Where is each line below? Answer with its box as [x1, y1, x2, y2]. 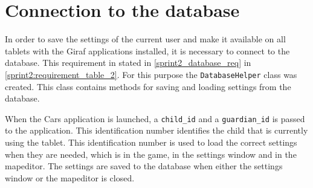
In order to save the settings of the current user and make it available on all [5, 33, 286, 45]
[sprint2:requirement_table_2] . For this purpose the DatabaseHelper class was [5, 68, 297, 80]
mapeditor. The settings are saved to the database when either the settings [5, 160, 283, 172]
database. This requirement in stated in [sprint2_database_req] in [5, 56, 251, 69]
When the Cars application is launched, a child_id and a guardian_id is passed [5, 112, 305, 125]
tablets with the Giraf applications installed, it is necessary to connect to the [5, 44, 290, 57]
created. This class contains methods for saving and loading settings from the [5, 80, 291, 92]
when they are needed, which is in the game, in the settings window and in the [5, 147, 297, 160]
